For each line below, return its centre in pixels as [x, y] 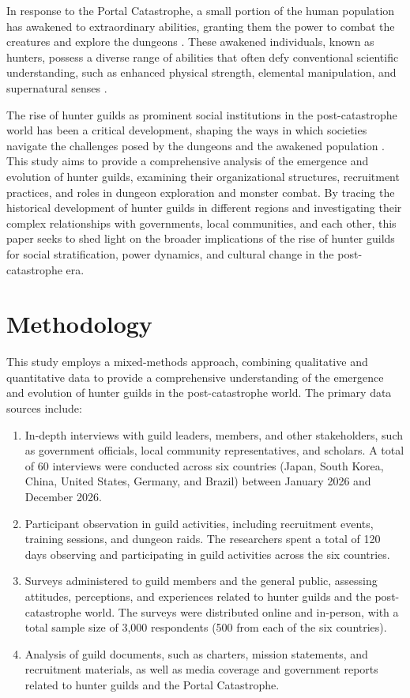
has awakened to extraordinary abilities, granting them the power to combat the [201, 26]
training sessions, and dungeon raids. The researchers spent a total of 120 [203, 539]
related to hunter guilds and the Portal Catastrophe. [152, 684]
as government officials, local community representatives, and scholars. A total [214, 450]
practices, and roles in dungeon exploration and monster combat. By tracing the [201, 192]
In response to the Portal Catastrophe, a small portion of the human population [201, 10]
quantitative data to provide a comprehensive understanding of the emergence [195, 377]
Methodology [79, 324]
